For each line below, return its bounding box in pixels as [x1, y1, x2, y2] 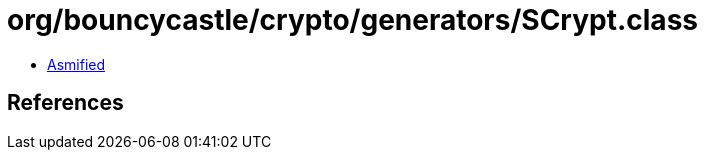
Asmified [47, 55, 106, 73]
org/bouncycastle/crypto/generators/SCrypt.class [7, 3, 698, 37]
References [7, 90, 124, 116]
